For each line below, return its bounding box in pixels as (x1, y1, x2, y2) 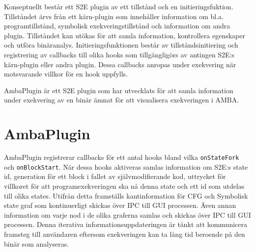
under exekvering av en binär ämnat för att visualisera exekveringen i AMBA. (4, 95, 239, 105)
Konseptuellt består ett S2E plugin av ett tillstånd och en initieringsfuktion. (4, 1, 233, 11)
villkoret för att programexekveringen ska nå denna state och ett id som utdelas (4, 180, 245, 191)
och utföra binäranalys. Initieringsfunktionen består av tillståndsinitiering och (4, 40, 238, 50)
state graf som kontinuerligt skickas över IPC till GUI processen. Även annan (4, 200, 236, 210)
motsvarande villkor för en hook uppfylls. (4, 69, 128, 79)
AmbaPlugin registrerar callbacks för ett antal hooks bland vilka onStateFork (4, 152, 239, 162)
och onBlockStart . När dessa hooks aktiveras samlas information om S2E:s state (4, 161, 248, 172)
